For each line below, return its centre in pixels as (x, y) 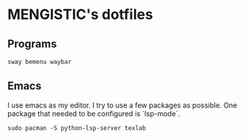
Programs (32, 44)
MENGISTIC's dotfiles (80, 15)
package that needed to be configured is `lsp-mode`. (94, 113)
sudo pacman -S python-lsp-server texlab (77, 128)
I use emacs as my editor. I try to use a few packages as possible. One (122, 105)
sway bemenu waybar (40, 62)
